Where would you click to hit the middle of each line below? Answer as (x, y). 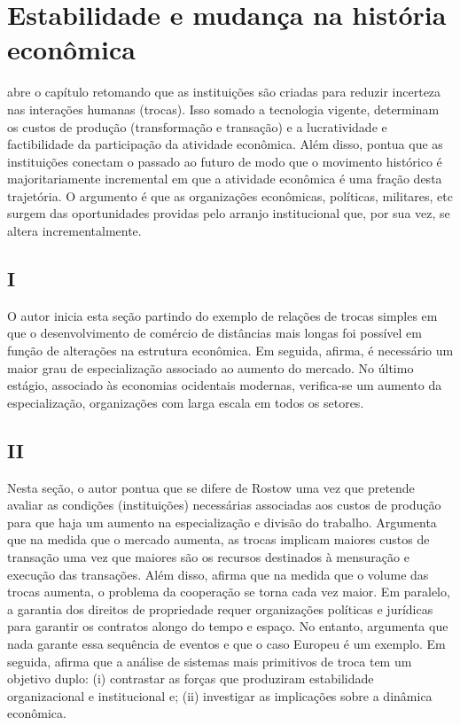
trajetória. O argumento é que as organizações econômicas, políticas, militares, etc (230, 195)
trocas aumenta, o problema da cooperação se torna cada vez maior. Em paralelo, (229, 592)
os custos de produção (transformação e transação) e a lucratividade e (197, 126)
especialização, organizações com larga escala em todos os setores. (186, 402)
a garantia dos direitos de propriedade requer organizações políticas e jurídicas (220, 608)
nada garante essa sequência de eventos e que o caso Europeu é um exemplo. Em (226, 643)
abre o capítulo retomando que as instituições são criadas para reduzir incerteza (224, 92)
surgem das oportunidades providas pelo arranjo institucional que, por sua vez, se (229, 213)
